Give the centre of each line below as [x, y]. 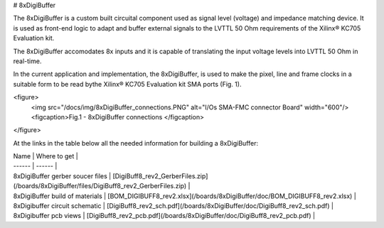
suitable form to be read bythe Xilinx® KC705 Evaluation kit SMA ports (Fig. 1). [127, 84]
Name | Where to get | [46, 156]
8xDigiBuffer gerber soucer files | [62, 176]
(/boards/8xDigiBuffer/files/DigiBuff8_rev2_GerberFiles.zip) [100, 186]
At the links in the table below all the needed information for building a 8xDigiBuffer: [136, 143]
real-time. [27, 61]
